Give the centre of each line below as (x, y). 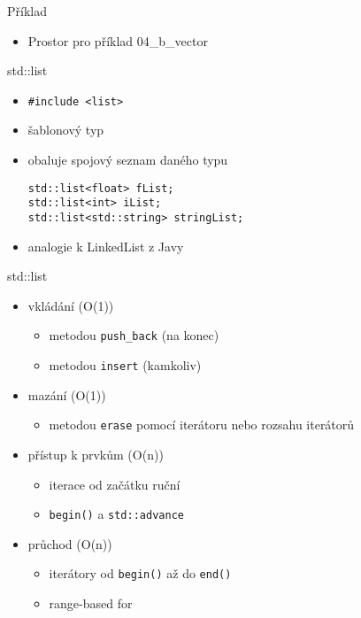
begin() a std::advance (116, 514)
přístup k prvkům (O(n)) (96, 454)
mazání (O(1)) (67, 394)
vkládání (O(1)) (71, 305)
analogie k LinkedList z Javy (106, 246)
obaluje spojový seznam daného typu (128, 160)
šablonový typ (66, 130)
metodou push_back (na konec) (134, 335)
